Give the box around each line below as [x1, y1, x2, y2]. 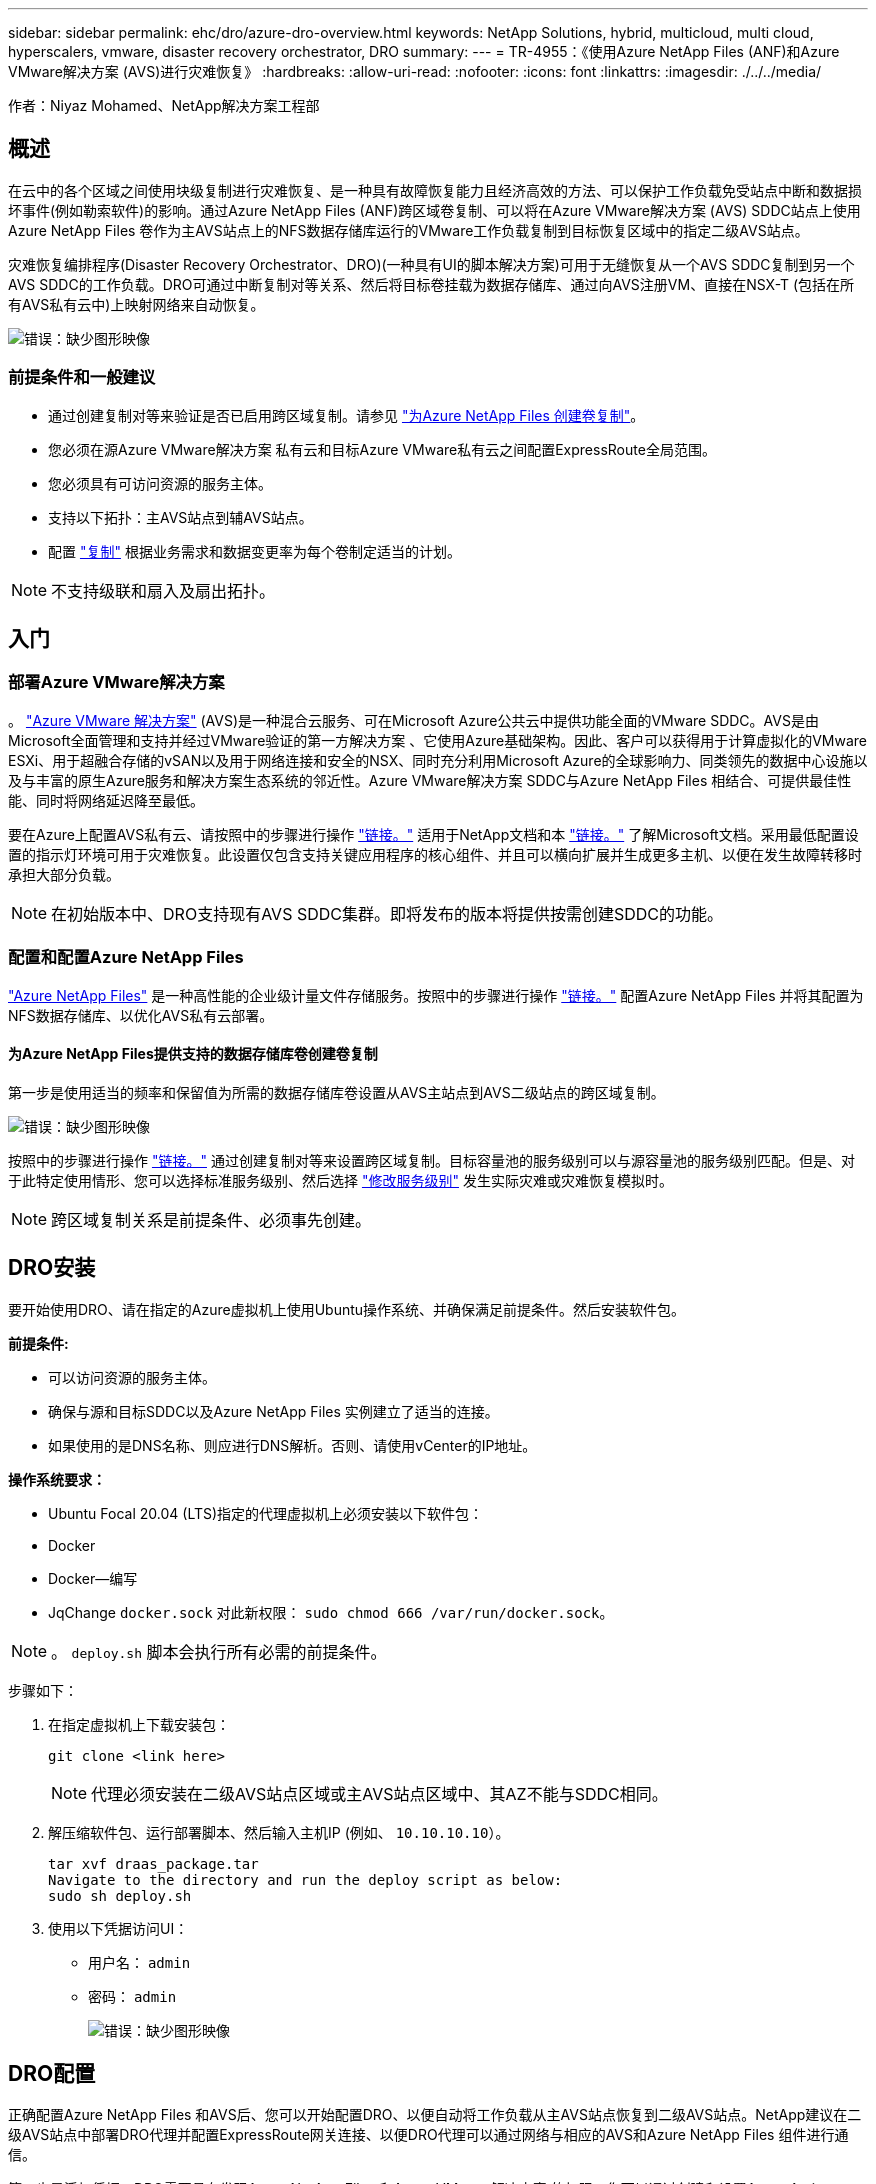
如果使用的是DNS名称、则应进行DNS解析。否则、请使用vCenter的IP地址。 [48, 1436, 537, 1454]
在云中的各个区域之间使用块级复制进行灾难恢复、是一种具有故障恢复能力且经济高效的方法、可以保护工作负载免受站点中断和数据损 [8, 181, 862, 199]
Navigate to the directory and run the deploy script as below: [48, 1871, 563, 1888]
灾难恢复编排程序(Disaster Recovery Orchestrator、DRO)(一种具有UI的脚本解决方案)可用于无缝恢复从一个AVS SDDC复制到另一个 [8, 255, 855, 273]
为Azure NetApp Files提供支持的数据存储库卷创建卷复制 [8, 1045, 378, 1063]
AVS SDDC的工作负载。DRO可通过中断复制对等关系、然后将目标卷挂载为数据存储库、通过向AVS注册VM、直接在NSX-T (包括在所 [8, 275, 855, 293]
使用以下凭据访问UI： [48, 1919, 189, 1937]
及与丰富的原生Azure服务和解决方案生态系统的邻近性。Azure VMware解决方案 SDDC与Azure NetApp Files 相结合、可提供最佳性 [8, 771, 852, 789]
